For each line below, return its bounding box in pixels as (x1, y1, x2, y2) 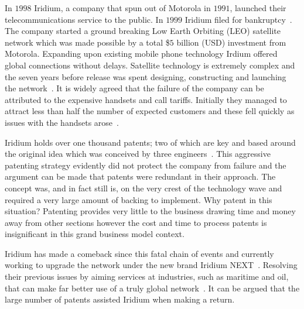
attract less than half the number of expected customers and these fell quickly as (5, 105, 295, 117)
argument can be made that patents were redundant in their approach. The (5, 170, 276, 183)
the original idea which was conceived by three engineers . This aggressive (5, 147, 271, 160)
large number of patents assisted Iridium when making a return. (5, 293, 235, 305)
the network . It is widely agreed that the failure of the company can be (5, 82, 264, 94)
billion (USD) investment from (176, 36, 286, 48)
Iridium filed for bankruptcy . (185, 13, 292, 25)
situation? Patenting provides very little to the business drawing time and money (5, 205, 296, 217)
